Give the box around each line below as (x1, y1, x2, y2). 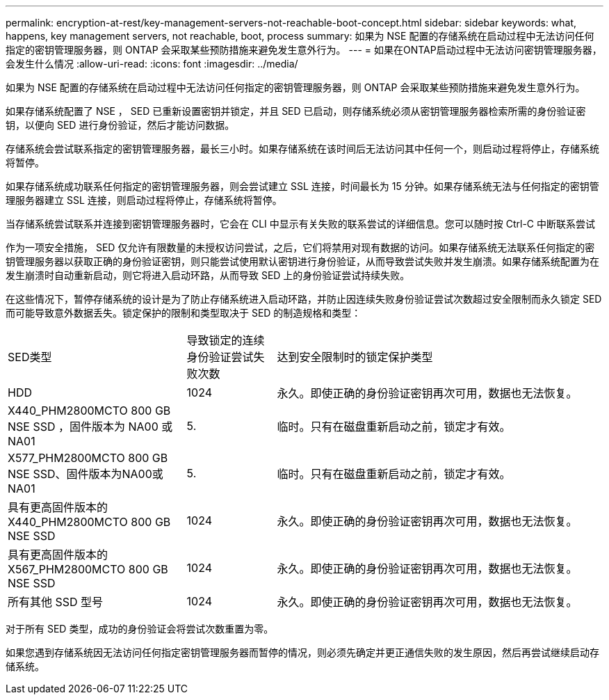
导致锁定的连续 (186, 333, 265, 347)
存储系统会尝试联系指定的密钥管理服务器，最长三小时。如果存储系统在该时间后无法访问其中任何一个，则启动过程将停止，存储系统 (6, 143, 599, 154)
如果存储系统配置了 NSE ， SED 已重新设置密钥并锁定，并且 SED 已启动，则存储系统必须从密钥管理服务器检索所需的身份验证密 (6, 105, 586, 117)
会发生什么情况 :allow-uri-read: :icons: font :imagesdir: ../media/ (6, 58, 298, 70)
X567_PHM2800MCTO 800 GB (8, 562, 168, 576)
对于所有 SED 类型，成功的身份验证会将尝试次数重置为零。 (6, 623, 274, 635)
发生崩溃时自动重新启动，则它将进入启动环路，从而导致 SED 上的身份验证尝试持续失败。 (6, 269, 410, 281)
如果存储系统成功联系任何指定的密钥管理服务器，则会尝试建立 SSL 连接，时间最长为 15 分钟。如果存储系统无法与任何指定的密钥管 (6, 180, 599, 192)
